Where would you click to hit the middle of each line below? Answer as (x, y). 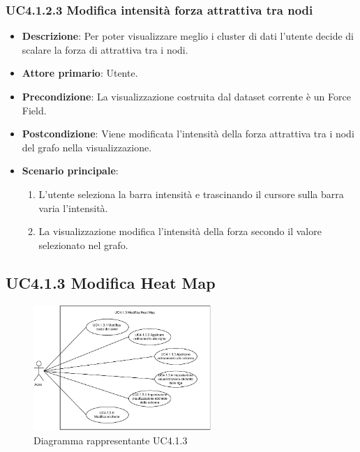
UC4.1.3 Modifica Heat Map (111, 282)
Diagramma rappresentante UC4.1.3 (111, 440)
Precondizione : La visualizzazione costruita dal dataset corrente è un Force (186, 96)
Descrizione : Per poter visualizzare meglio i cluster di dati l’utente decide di (188, 36)
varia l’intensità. (73, 208)
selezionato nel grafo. (83, 244)
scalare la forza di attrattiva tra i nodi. (105, 49)
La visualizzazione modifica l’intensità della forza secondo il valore (180, 231)
